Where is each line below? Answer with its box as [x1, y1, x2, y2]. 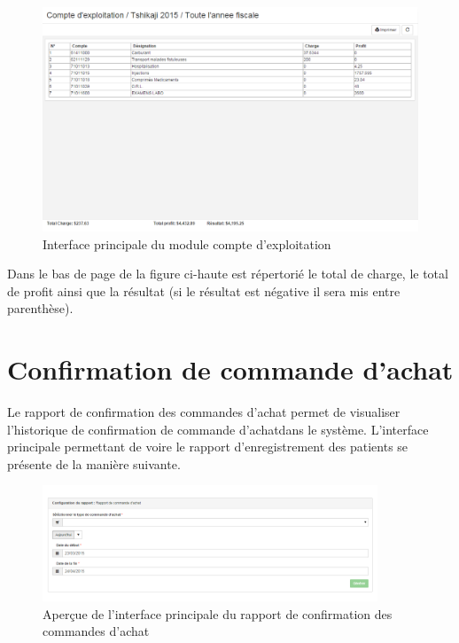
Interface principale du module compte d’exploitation [43, 234, 331, 253]
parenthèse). [7, 299, 74, 318]
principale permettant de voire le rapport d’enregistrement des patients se [7, 437, 408, 456]
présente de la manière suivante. [7, 454, 181, 473]
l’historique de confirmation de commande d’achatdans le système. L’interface [7, 420, 429, 438]
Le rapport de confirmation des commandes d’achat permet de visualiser [7, 403, 401, 421]
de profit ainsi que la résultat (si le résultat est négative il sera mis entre [7, 281, 401, 300]
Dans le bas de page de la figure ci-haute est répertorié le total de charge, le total [7, 264, 448, 283]
